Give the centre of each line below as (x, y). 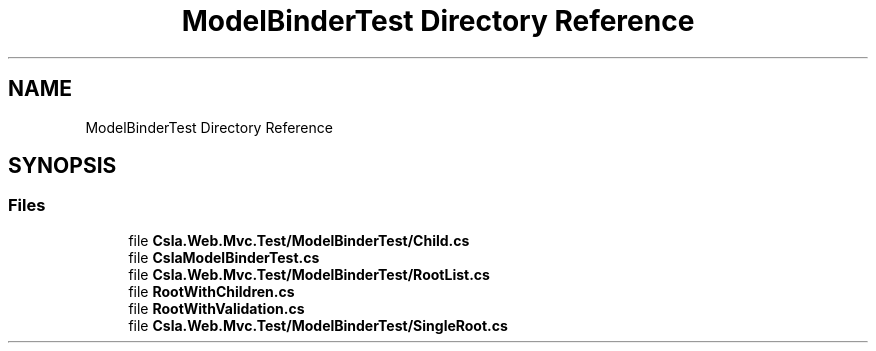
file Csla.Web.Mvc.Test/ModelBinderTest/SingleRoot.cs (318, 325)
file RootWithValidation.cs (216, 308)
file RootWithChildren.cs (211, 291)
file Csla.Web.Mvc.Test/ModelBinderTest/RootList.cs (309, 274)
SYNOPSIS (62, 166)
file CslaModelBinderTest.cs (224, 257)
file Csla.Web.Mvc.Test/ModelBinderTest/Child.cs (299, 240)
